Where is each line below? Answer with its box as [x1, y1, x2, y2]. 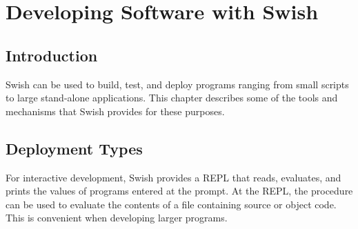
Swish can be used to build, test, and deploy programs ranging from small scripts [6, 77, 349, 91]
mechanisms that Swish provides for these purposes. [6, 103, 225, 118]
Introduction [6, 44, 98, 66]
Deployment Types [6, 137, 143, 159]
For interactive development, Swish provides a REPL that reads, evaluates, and [6, 170, 341, 184]
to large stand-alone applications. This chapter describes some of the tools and [6, 90, 338, 105]
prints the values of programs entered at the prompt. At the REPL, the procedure [6, 183, 353, 198]
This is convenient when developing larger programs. [6, 210, 228, 225]
